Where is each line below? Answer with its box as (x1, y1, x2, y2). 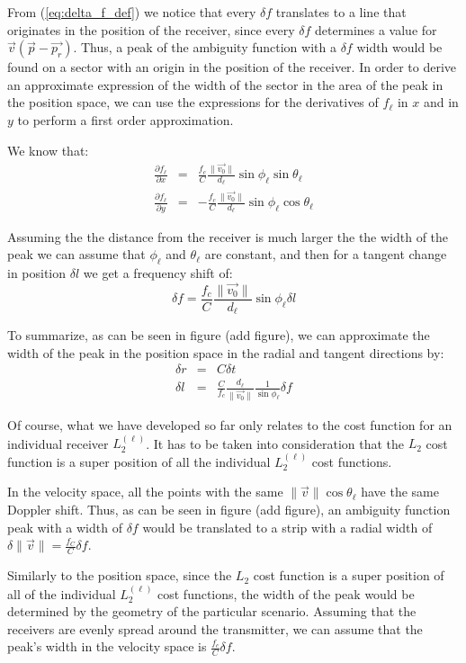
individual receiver (7, 434, 109, 452)
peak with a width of (7, 517, 122, 536)
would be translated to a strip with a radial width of (142, 517, 433, 536)
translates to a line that (275, 3, 407, 21)
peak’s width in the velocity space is (7, 637, 207, 656)
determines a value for (315, 20, 437, 39)
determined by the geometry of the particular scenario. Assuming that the (7, 602, 417, 621)
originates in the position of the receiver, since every (7, 20, 295, 39)
